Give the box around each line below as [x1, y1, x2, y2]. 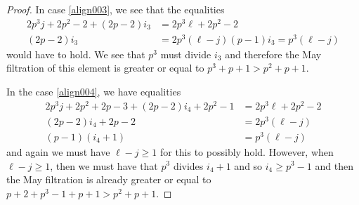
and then [315, 158, 353, 173]
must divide [160, 46, 211, 61]
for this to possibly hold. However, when [159, 144, 334, 159]
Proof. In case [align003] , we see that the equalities [6, 2, 225, 16]
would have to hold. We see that [6, 46, 145, 61]
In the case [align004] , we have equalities [6, 84, 181, 98]
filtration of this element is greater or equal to [6, 60, 204, 75]
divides [173, 158, 204, 173]
